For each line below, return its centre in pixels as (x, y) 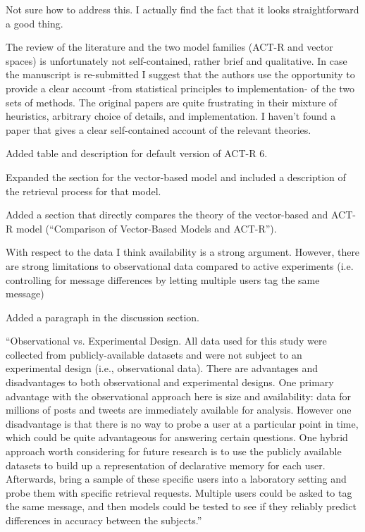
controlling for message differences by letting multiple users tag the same (163, 279)
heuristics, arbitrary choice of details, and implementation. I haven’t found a (171, 116)
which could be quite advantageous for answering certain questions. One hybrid (177, 437)
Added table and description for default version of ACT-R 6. (137, 153)
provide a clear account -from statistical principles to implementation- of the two (180, 88)
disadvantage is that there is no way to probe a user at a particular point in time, (182, 423)
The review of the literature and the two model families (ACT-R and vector (169, 47)
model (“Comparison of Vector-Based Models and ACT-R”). (146, 228)
